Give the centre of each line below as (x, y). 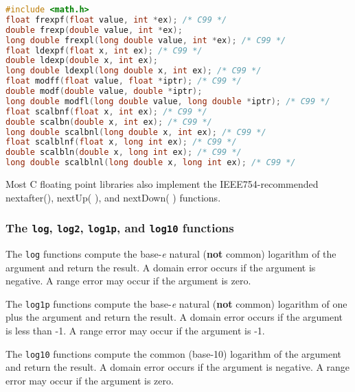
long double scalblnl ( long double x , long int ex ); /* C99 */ (151, 163)
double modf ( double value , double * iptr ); (104, 91)
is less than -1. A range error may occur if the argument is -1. (135, 331)
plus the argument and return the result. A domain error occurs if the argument (174, 317)
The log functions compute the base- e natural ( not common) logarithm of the (171, 253)
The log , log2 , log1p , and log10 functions (120, 228)
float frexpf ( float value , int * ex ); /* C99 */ (116, 20)
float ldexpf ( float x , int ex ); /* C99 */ (104, 50)
